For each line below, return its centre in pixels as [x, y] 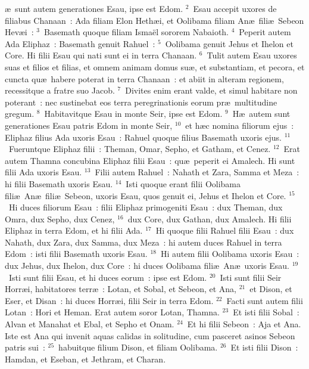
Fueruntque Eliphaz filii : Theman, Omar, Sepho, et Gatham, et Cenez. [140, 149]
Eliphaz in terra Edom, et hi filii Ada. [74, 230]
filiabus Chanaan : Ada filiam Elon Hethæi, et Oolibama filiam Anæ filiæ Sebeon [154, 20]
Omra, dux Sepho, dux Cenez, [60, 218]
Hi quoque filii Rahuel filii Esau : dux [225, 230]
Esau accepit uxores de [235, 8]
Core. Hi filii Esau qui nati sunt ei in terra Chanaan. [101, 55]
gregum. [20, 114]
